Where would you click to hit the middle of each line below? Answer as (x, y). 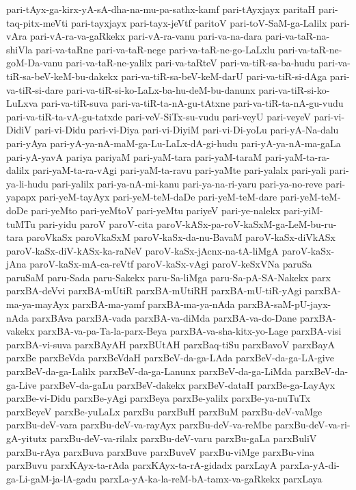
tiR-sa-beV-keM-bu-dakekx (62, 76)
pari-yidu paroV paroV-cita (96, 223)
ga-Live (22, 384)
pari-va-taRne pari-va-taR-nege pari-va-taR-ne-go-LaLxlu (155, 49)
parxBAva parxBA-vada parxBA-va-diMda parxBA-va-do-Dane (164, 317)
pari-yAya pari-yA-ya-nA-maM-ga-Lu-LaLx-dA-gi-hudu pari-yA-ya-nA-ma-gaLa (174, 143)
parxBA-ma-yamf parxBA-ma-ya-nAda (153, 304)
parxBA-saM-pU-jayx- (285, 304)
